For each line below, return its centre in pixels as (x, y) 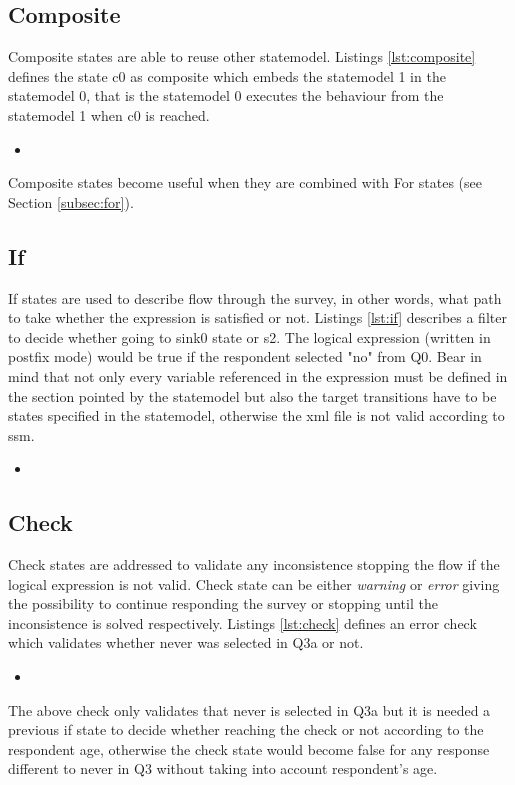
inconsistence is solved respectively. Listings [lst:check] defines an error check (242, 622)
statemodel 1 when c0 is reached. (109, 114)
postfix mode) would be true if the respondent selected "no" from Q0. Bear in (245, 356)
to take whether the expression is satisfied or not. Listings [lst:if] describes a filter (257, 317)
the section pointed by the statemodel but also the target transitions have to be (252, 395)
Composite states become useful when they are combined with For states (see (245, 182)
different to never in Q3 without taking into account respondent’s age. (223, 768)
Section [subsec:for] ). (71, 201)
